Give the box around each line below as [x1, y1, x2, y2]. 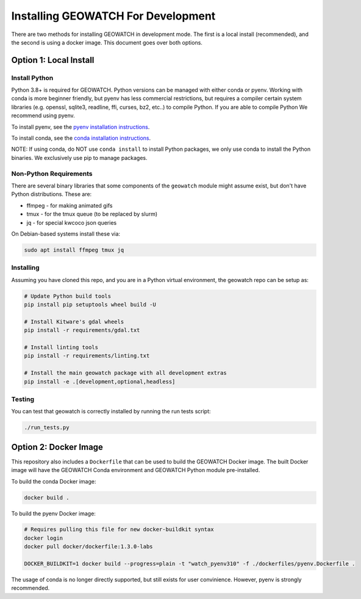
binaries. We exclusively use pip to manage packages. [11, 154, 148, 161]
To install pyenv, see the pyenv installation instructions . [11, 123, 150, 131]
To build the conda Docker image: [11, 477, 96, 485]
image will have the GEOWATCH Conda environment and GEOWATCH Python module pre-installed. [11, 466, 260, 474]
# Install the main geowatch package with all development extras [24, 369, 227, 377]
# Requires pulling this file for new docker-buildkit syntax [24, 526, 214, 533]
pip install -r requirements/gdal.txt [24, 327, 140, 334]
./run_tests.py [24, 424, 70, 431]
